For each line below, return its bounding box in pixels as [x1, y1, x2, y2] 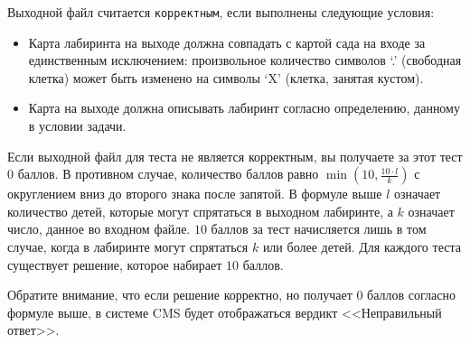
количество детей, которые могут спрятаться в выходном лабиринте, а [7, 201, 393, 220]
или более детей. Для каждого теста [262, 237, 461, 255]
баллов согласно [367, 285, 456, 304]
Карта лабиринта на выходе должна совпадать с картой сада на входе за [28, 32, 426, 51]
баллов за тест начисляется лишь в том [211, 219, 427, 238]
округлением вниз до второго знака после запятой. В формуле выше [7, 184, 382, 203]
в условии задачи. [28, 116, 127, 135]
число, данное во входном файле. [7, 219, 191, 238]
